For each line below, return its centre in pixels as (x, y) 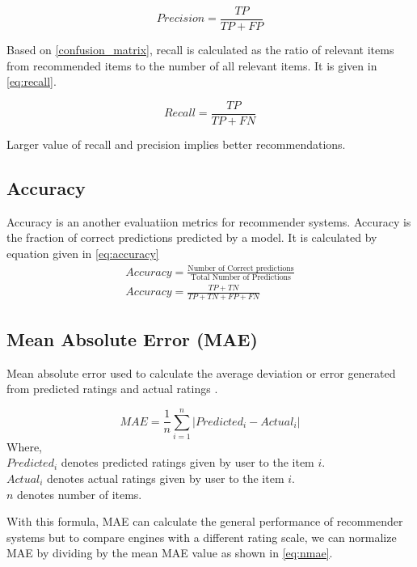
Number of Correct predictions (241, 268)
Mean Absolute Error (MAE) (132, 339)
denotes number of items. (80, 494)
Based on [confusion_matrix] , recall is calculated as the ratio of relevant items (200, 50)
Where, (24, 446)
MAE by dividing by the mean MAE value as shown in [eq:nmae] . (170, 553)
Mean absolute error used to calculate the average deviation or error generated (201, 372)
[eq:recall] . (32, 81)
